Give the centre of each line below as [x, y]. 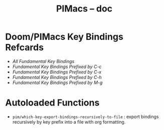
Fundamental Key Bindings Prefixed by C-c [57, 66]
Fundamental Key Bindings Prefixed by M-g [57, 82]
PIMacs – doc [84, 9]
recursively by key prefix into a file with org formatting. [69, 122]
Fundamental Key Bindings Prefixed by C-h [57, 77]
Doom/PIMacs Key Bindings [64, 37]
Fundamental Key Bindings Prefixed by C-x [57, 72]
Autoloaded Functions [52, 103]
